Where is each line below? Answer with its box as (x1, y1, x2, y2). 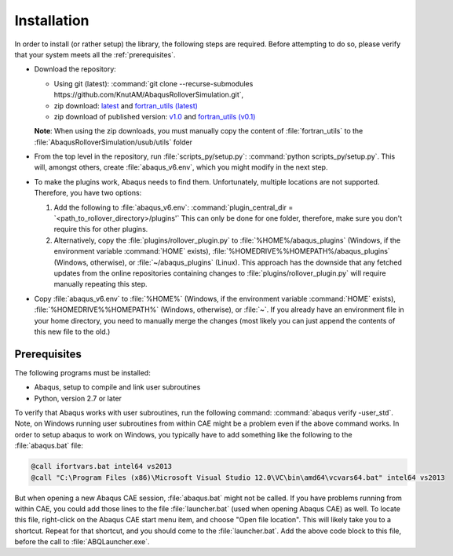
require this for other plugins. (53, 225, 148, 234)
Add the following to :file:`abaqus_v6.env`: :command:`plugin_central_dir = (53, 203, 294, 212)
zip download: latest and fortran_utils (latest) (53, 101, 198, 110)
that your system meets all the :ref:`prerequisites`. (14, 49, 176, 59)
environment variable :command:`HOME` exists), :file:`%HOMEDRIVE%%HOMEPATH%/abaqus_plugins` (53, 247, 390, 256)
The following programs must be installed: (14, 368, 151, 377)
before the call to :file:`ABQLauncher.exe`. (14, 537, 150, 547)
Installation (14, 12, 90, 29)
